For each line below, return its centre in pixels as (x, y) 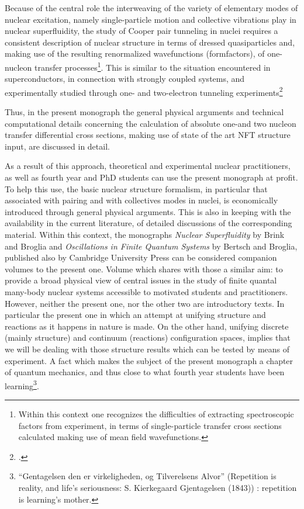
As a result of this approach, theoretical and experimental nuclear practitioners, (148, 166)
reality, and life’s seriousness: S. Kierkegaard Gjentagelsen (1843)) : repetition (158, 487)
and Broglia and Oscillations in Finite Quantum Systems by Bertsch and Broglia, (151, 246)
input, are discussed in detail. (57, 146)
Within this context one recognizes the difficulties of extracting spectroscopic (156, 413)
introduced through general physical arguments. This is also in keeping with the (148, 211)
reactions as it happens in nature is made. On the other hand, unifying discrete (147, 326)
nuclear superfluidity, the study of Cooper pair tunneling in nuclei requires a (141, 31)
